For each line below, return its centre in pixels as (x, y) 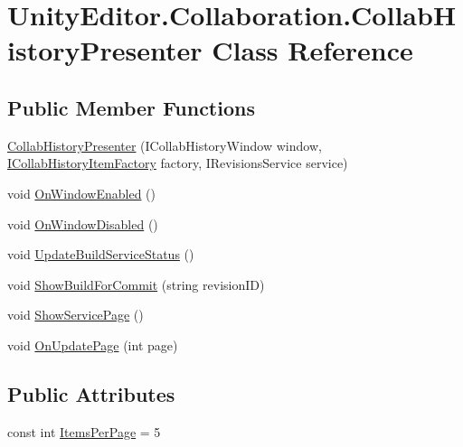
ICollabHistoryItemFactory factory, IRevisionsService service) (178, 163)
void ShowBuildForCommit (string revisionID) (136, 284)
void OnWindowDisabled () (83, 223)
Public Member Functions (131, 107)
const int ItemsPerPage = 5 (84, 431)
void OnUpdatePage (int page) (93, 345)
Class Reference (312, 50)
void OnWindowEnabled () (81, 193)
